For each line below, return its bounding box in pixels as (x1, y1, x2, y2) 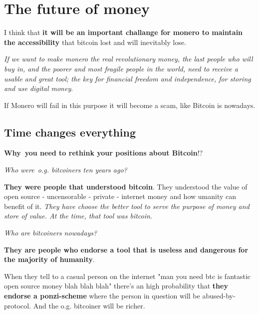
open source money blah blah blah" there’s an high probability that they (4, 280, 228, 291)
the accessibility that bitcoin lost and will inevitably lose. (4, 36, 187, 47)
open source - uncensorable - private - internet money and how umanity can (4, 191, 237, 201)
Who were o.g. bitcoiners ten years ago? (4, 164, 127, 175)
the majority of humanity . (4, 254, 95, 264)
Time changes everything (4, 124, 136, 139)
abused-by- (202, 290, 236, 301)
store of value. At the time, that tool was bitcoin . (4, 210, 152, 221)
